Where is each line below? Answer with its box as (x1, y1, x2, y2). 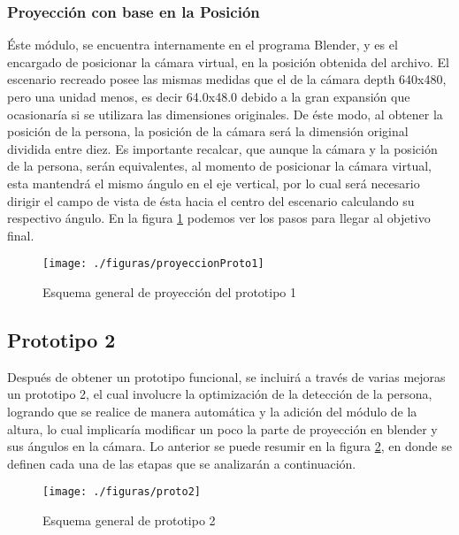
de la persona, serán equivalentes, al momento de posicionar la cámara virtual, (7, 157, 432, 175)
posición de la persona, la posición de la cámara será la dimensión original (7, 122, 409, 141)
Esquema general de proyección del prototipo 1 (42, 283, 296, 301)
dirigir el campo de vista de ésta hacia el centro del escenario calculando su (7, 191, 415, 210)
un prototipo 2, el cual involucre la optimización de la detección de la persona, (7, 385, 432, 403)
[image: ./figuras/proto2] (42, 485, 201, 499)
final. (7, 225, 34, 244)
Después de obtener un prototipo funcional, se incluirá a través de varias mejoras (7, 367, 446, 386)
